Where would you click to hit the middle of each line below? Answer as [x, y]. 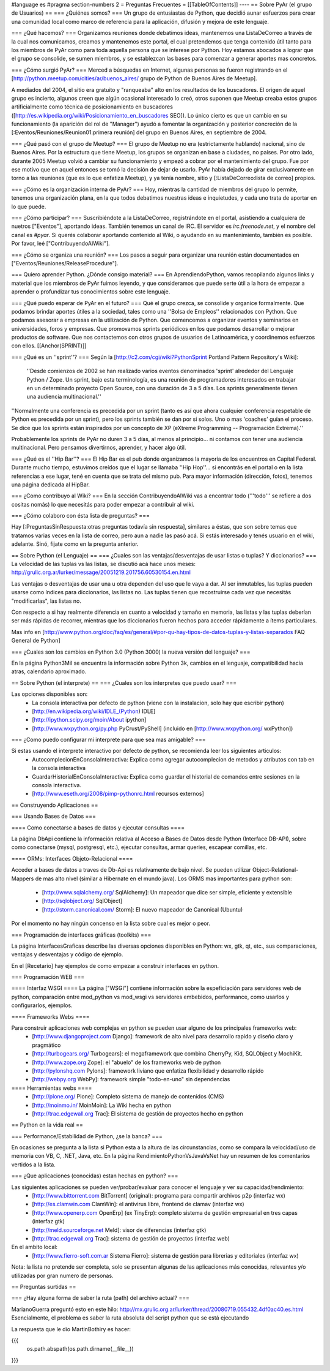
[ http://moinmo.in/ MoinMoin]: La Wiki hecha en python [102, 1105]
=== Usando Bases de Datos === [54, 816]
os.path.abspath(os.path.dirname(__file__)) [80, 1349]
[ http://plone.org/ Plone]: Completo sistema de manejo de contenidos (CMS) [128, 1097]
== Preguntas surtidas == [44, 1286]
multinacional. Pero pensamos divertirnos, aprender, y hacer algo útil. [99, 448]
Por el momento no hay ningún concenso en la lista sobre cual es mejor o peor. [111, 923]
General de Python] [36, 641]
